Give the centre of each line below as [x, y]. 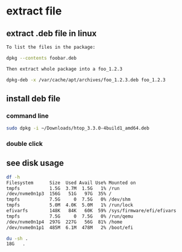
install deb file [33, 99]
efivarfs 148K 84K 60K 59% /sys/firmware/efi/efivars [91, 211]
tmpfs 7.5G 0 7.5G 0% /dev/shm [68, 200]
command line [28, 116]
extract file [34, 11]
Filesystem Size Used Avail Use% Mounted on [71, 183]
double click [25, 143]
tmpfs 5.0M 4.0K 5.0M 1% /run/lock [70, 205]
